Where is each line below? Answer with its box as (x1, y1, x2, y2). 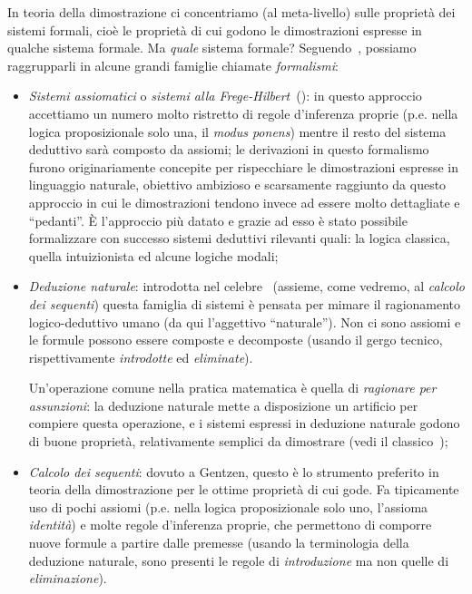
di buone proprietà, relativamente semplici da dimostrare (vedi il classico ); (28, 432, 448, 451)
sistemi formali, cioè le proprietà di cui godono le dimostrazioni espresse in (7, 20, 422, 39)
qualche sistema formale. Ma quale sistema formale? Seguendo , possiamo (7, 38, 417, 57)
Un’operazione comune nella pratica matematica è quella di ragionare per (28, 378, 437, 397)
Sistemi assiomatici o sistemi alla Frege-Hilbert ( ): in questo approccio (28, 86, 422, 105)
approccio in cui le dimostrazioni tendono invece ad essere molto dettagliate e (28, 192, 460, 211)
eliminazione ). (28, 569, 107, 588)
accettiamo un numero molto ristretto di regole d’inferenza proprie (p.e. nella (28, 103, 458, 122)
